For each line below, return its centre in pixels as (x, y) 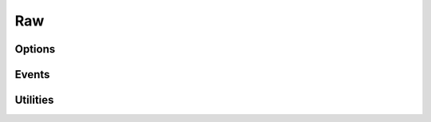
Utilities (34, 100)
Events (32, 75)
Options (35, 49)
